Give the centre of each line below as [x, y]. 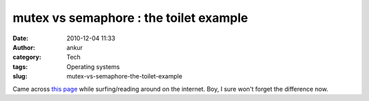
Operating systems [93, 67]
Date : [20, 38]
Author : [24, 47]
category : [27, 57]
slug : [20, 76]
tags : [20, 67]
